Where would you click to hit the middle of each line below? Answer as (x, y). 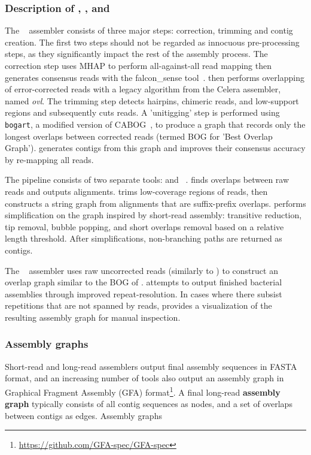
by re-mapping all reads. (49, 159)
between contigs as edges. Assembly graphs (83, 415)
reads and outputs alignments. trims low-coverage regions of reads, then (136, 191)
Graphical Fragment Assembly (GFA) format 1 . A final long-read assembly (143, 391)
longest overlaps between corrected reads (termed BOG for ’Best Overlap (139, 136)
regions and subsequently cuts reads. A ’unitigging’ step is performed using (142, 112)
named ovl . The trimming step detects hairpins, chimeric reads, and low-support (152, 100)
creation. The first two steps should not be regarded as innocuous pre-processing (152, 42)
